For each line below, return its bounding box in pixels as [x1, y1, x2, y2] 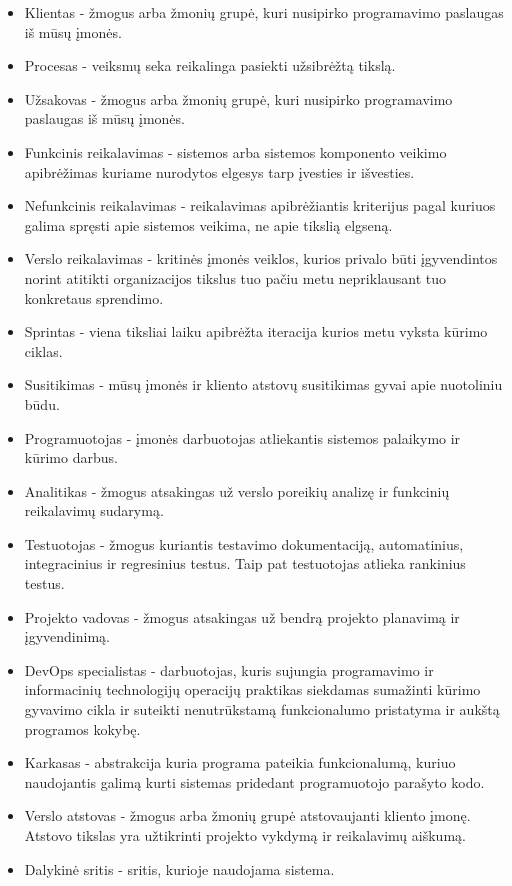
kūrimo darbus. [24, 447, 118, 468]
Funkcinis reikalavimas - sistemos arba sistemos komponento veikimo [24, 141, 447, 162]
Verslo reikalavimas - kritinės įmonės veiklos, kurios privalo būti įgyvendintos [24, 248, 498, 269]
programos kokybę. [24, 718, 141, 739]
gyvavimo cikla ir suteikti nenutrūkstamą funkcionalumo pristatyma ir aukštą [24, 699, 500, 720]
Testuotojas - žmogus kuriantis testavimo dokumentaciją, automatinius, [24, 533, 464, 554]
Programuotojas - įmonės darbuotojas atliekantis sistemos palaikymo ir [24, 427, 461, 448]
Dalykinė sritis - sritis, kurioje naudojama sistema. [24, 858, 335, 879]
